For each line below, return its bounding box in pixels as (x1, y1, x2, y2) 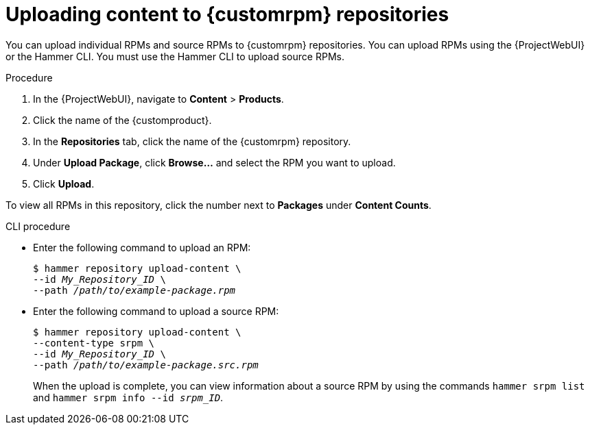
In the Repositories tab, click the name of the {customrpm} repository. (33, 135, 351, 147)
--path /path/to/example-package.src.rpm (33, 359, 259, 370)
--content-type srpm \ (33, 337, 155, 349)
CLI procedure (5, 220, 71, 232)
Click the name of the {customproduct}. (33, 114, 212, 126)
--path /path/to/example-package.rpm (33, 284, 236, 296)
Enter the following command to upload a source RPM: (33, 305, 279, 317)
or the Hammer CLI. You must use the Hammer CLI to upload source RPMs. (5, 50, 344, 62)
